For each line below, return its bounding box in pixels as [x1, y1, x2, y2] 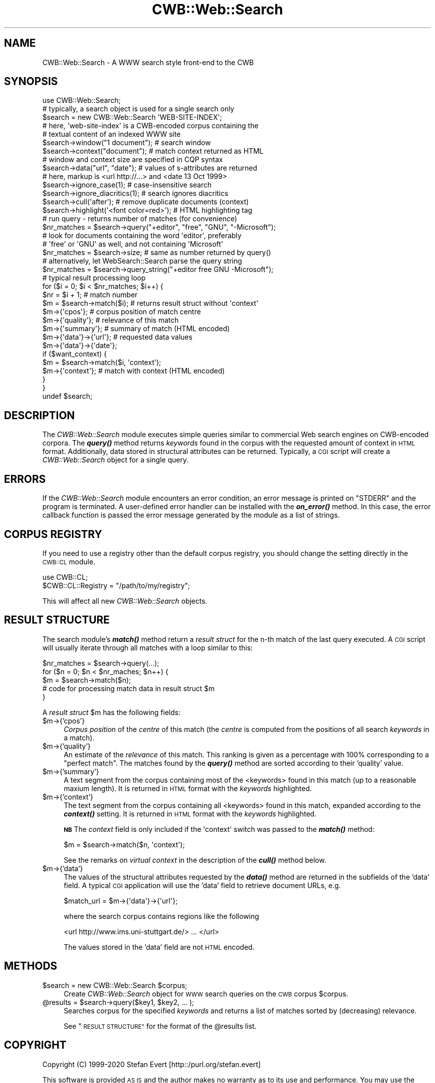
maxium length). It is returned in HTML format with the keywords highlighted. [64, 784, 312, 793]
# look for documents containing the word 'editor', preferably [42, 231, 242, 240]
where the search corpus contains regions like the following [64, 911, 259, 920]
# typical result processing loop [42, 273, 146, 282]
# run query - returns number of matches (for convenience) [42, 214, 237, 223]
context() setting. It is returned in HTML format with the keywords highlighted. [64, 809, 317, 818]
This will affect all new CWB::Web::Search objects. [42, 596, 208, 605]
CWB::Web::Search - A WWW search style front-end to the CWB [42, 58, 254, 67]
